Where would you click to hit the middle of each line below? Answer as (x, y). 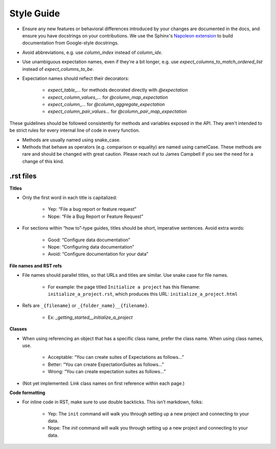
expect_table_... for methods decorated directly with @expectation (118, 90)
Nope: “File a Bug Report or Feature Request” (96, 216)
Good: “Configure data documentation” (89, 240)
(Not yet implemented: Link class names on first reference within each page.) (103, 383)
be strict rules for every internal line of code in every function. (75, 130)
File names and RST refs (36, 266)
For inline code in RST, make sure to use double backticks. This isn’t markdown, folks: (113, 402)
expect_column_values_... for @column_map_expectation (108, 97)
